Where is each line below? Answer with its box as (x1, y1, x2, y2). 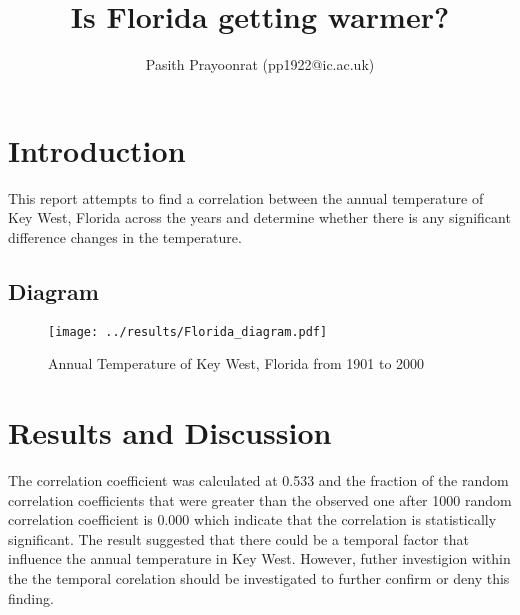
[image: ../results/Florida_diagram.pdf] (48, 324, 328, 339)
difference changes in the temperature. (8, 226, 242, 247)
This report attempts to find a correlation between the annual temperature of (8, 187, 484, 208)
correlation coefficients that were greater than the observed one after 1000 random (8, 489, 512, 510)
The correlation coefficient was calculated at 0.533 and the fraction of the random (8, 470, 509, 491)
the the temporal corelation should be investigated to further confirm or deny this (8, 567, 510, 588)
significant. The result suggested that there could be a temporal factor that (8, 528, 469, 549)
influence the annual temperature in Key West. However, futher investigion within (8, 548, 511, 569)
